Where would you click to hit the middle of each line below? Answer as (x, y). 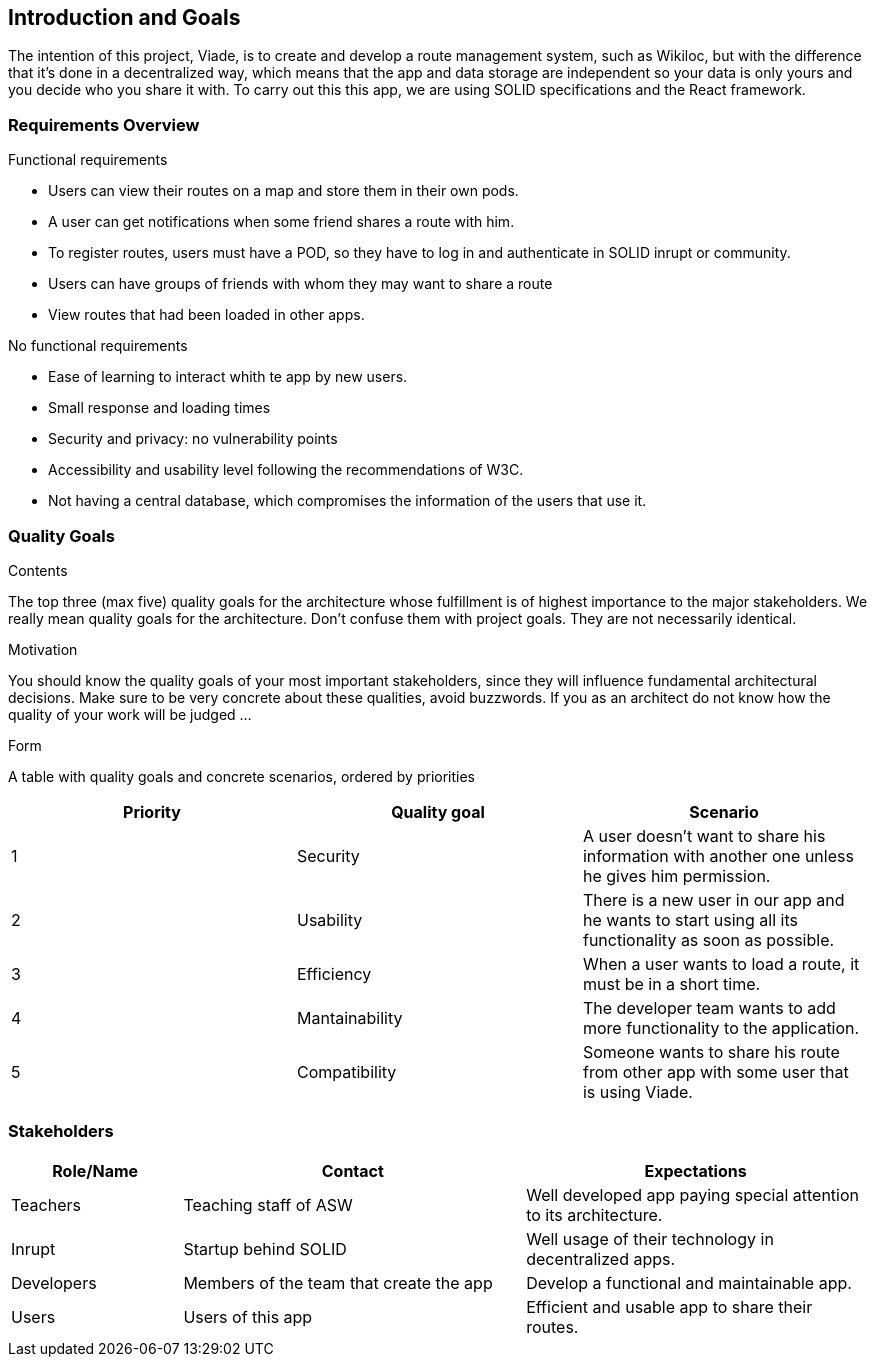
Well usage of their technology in (650, 1238)
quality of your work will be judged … (130, 714)
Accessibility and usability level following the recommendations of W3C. (286, 470)
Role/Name (95, 1170)
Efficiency (334, 973)
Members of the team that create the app (338, 1282)
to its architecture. (594, 1214)
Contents (38, 570)
